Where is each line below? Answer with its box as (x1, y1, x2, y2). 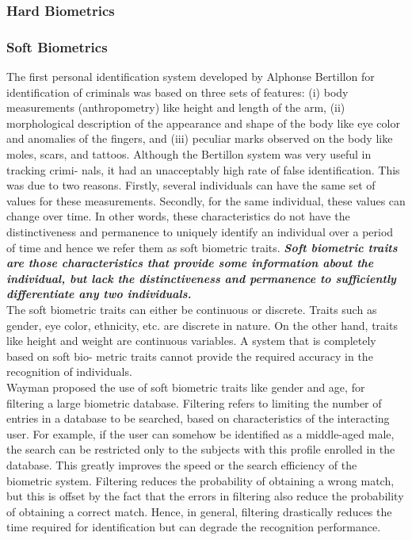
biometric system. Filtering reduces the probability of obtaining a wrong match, (6, 472, 395, 488)
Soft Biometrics (6, 36, 108, 56)
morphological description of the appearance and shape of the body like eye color (6, 114, 400, 131)
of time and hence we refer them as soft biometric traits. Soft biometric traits (6, 239, 398, 255)
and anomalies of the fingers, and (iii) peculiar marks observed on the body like (6, 130, 393, 147)
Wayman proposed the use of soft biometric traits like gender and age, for (6, 378, 365, 395)
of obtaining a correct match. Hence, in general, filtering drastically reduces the (6, 503, 392, 519)
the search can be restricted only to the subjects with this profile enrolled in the (6, 441, 395, 458)
